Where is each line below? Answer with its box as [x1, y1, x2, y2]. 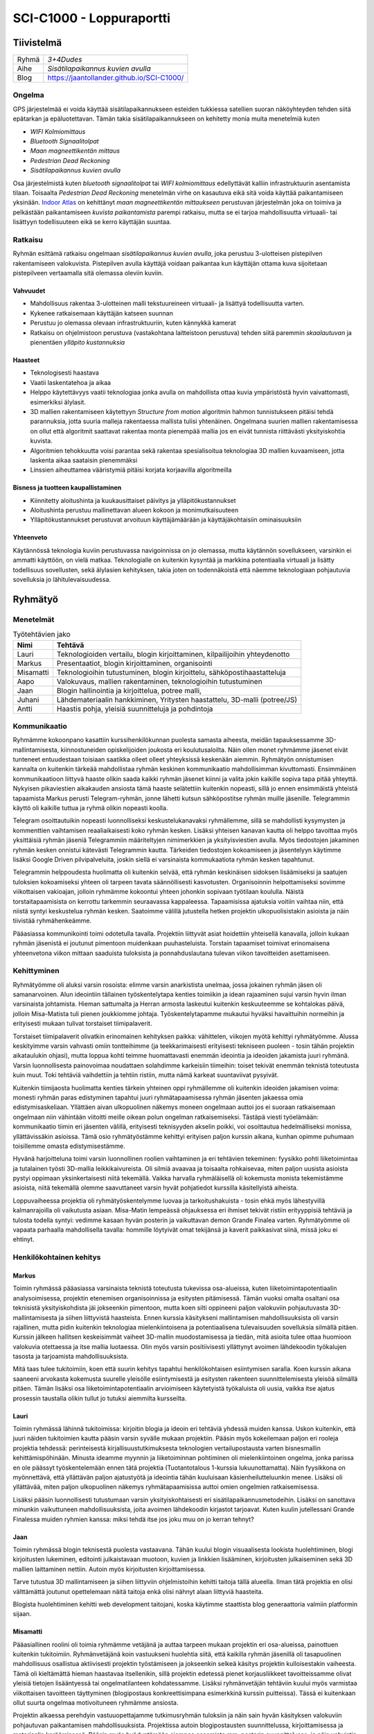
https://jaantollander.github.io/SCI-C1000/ [47, 73, 184, 83]
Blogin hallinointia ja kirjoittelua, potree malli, [56, 685, 202, 695]
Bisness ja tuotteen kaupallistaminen [12, 483, 122, 492]
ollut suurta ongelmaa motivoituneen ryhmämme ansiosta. [12, 1699, 179, 1707]
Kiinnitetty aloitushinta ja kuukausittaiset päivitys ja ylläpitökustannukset [30, 496, 236, 504]
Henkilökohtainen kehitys [12, 1253, 101, 1262]
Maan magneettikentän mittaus [30, 146, 121, 155]
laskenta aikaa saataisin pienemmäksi [30, 456, 138, 464]
